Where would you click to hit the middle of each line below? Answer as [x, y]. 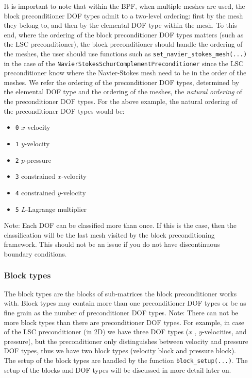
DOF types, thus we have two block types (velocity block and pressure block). [120, 351]
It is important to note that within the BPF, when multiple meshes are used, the [125, 6]
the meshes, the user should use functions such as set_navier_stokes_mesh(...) [126, 53]
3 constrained [35, 176]
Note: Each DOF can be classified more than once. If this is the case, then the [120, 225]
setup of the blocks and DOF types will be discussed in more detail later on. [118, 369]
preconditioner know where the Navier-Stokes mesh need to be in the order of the [125, 73]
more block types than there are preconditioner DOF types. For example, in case [124, 322]
